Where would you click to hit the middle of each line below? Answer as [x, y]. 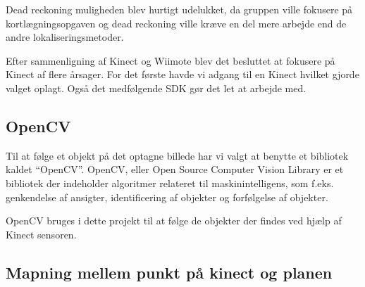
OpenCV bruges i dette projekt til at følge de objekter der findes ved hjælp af [174, 221]
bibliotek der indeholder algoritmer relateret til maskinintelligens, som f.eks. [170, 183]
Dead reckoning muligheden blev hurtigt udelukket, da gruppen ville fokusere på [179, 9]
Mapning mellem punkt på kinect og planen [169, 272]
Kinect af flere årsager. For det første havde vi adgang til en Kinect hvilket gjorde [182, 74]
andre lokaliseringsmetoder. [65, 37]
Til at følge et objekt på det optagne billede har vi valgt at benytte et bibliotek [177, 155]
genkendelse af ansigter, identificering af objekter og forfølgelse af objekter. [167, 197]
